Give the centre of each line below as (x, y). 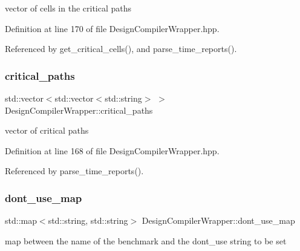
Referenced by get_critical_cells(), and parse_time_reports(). (121, 49)
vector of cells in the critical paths (68, 8)
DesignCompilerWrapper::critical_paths (79, 110)
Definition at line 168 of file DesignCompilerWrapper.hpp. (112, 150)
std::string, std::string (88, 220)
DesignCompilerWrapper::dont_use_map (218, 220)
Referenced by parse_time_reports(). (74, 171)
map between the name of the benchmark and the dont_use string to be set (146, 240)
